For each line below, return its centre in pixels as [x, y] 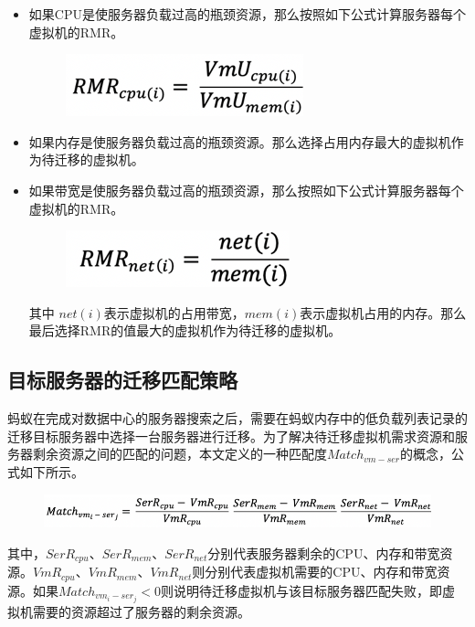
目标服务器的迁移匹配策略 [122, 380]
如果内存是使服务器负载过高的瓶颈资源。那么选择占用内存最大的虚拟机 [240, 141]
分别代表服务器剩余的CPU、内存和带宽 [324, 553]
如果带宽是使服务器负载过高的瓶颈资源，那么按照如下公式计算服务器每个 [246, 190]
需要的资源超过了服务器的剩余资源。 [141, 612]
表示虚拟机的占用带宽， [174, 312]
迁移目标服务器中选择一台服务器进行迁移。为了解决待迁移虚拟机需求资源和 [231, 436]
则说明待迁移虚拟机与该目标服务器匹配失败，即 [302, 590]
